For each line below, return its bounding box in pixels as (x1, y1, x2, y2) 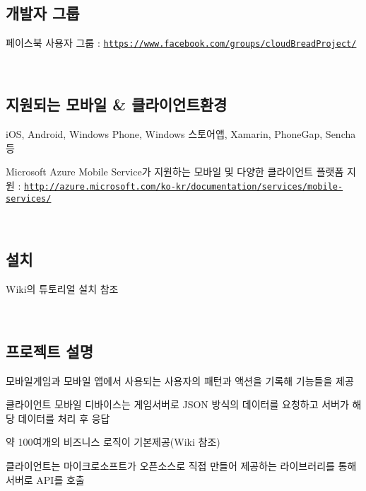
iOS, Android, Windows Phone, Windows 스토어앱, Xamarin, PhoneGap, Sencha (6, 127, 356, 141)
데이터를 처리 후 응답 (18, 410, 110, 425)
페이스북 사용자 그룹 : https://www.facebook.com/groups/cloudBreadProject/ (6, 35, 357, 50)
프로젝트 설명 (6, 340, 93, 362)
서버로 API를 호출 (6, 472, 85, 487)
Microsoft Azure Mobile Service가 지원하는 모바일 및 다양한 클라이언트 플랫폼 (6, 164, 344, 179)
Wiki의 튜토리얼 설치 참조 (6, 282, 119, 296)
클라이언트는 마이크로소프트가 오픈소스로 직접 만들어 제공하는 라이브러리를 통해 (6, 458, 357, 473)
